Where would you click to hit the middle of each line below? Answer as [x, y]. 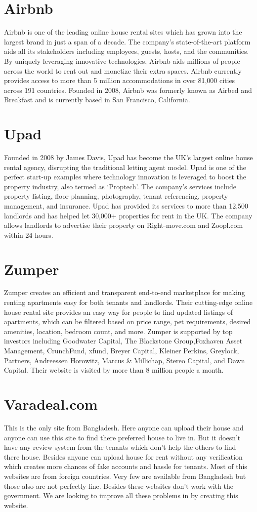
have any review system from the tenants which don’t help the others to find [120, 447]
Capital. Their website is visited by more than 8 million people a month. [114, 370]
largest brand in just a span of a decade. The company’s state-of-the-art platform [127, 41]
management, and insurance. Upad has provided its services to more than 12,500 [126, 205]
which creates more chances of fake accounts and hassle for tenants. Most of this [126, 466]
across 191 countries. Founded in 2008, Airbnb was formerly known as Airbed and [128, 90]
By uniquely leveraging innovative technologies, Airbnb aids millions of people [122, 61]
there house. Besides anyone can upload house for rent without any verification [123, 456]
